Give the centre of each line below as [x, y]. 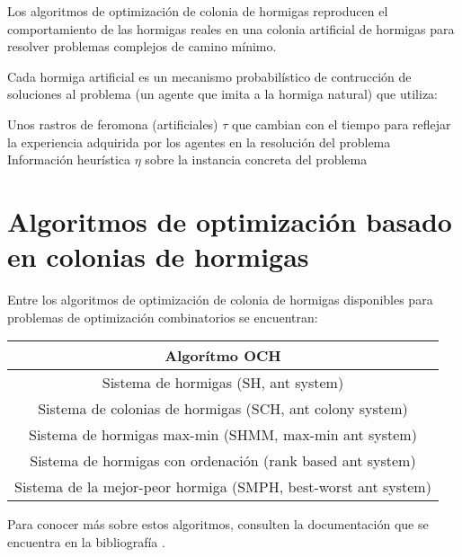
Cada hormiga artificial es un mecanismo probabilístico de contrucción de [209, 76]
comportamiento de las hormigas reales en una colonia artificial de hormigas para [231, 28]
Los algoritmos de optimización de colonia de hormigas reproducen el [198, 11]
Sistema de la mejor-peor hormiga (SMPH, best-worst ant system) [223, 487]
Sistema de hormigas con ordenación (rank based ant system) [223, 461]
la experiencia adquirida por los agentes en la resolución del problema [199, 141]
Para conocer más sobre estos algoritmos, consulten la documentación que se [218, 524]
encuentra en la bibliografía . [86, 541]
